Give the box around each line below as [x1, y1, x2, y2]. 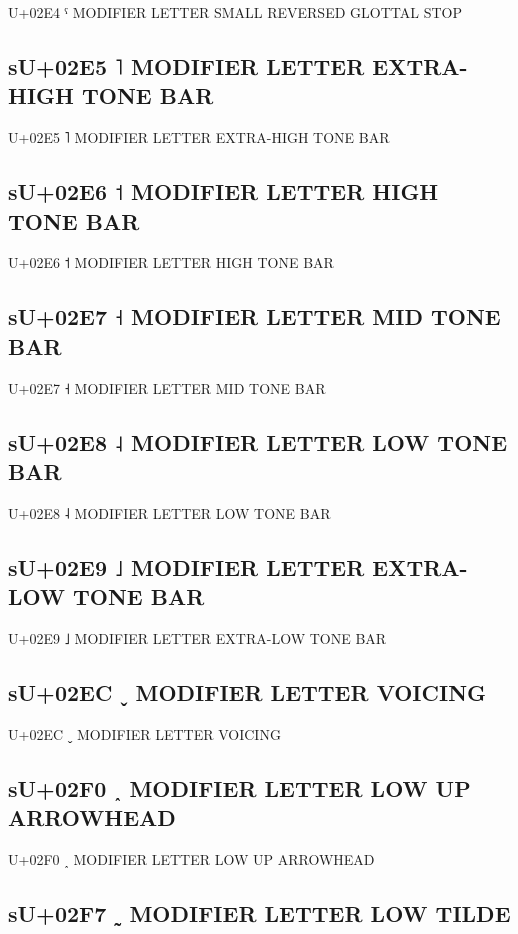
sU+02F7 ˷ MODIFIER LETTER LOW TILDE [8, 897, 511, 928]
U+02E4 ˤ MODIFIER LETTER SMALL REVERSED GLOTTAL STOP [8, 2, 462, 22]
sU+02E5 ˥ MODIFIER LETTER [8, 50, 365, 81]
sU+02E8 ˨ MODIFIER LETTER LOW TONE [8, 426, 508, 457]
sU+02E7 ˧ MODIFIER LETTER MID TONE [8, 301, 501, 332]
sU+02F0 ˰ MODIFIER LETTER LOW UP [8, 772, 471, 803]
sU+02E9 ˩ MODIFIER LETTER [8, 551, 365, 582]
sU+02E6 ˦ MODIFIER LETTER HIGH [8, 176, 439, 207]
